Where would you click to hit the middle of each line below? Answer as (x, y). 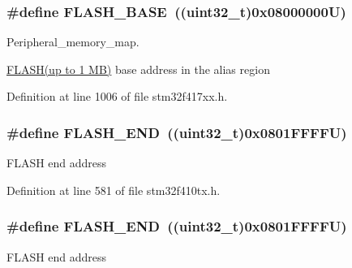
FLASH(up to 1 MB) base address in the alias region (138, 69)
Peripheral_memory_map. (73, 42)
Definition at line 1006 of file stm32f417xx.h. (117, 96)
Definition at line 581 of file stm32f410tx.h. (114, 190)
